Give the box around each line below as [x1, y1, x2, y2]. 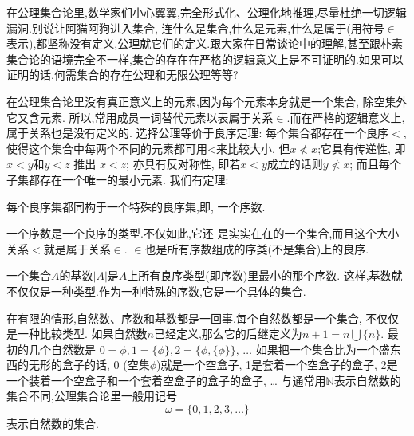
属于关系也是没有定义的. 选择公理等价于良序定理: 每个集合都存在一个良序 [6, 124, 389, 141]
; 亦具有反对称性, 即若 [126, 155, 241, 172]
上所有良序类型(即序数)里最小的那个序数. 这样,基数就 [127, 267, 403, 284]
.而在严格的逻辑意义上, [286, 108, 405, 125]
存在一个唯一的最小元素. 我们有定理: [39, 171, 229, 187]
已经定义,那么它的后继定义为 [153, 325, 302, 342]
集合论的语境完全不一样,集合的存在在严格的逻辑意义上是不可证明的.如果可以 [6, 50, 404, 67]
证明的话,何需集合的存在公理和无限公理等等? [6, 66, 239, 83]
